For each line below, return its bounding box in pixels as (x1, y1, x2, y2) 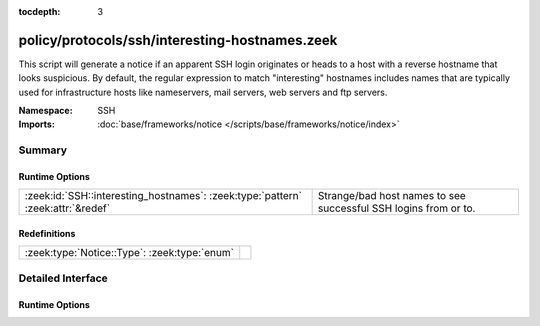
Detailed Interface (18, 271, 109, 285)
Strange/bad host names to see (317, 189, 467, 203)
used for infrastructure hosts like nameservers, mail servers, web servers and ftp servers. (18, 86, 388, 98)
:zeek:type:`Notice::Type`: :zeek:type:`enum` (24, 246, 235, 260)
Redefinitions (18, 228, 76, 240)
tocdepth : (18, 6, 61, 17)
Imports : (18, 118, 55, 130)
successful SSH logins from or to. (317, 201, 476, 215)
